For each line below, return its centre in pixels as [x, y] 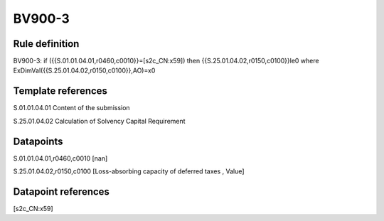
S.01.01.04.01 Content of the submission [72, 108]
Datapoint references [62, 192]
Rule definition [46, 44]
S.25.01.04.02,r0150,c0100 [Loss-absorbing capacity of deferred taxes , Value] [129, 171]
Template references [60, 91]
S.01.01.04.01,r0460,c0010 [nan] [60, 158]
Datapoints [38, 141]
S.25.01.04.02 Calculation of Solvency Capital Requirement [99, 121]
